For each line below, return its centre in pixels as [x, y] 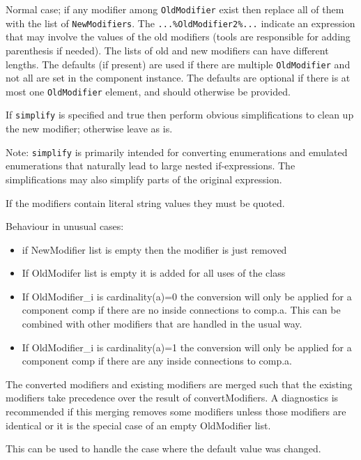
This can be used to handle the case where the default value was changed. [163, 449]
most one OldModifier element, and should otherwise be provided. [148, 91]
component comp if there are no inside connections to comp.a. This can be [181, 310]
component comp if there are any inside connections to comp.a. [157, 361]
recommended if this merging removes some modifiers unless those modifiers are [176, 412]
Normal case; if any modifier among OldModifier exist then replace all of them [175, 9]
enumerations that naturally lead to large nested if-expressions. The [151, 166]
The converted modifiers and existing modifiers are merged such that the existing [179, 384]
